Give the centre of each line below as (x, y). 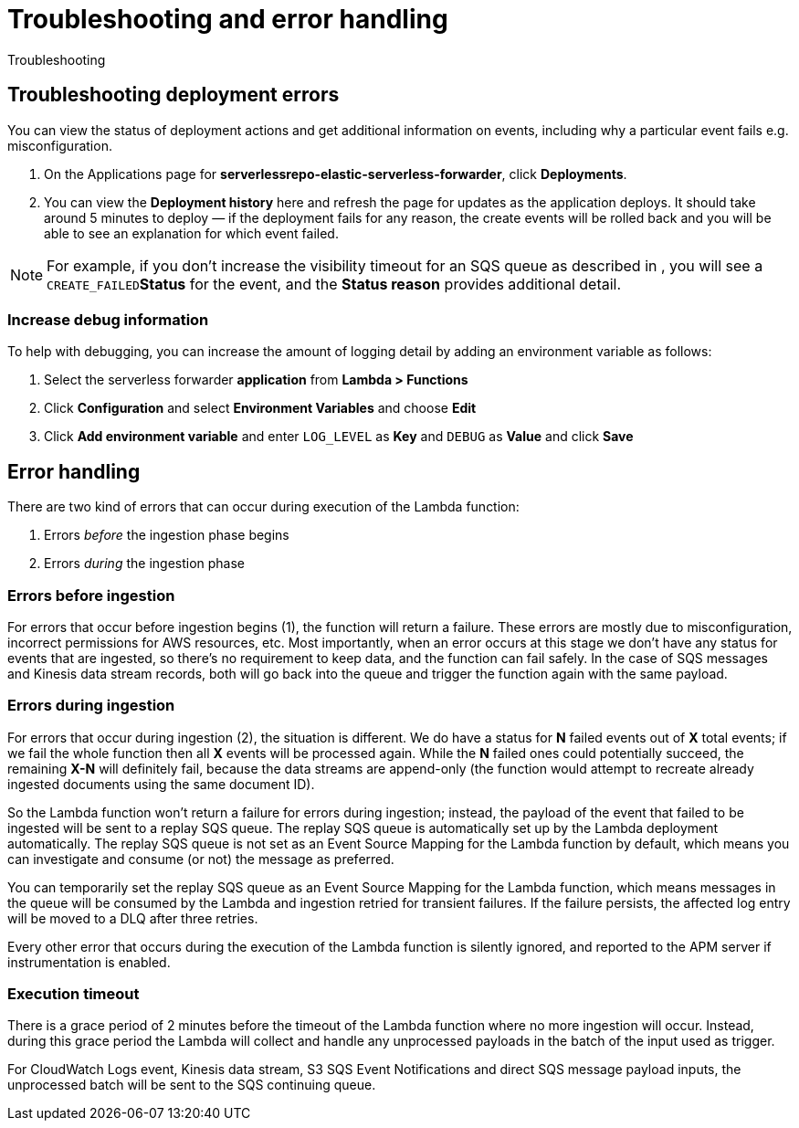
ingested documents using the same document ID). (161, 784)
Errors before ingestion (91, 595)
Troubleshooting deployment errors (173, 95)
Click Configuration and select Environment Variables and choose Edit (260, 408)
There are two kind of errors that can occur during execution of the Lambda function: (263, 507)
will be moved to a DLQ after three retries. (133, 918)
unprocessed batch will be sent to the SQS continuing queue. (192, 1085)
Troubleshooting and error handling (228, 19)
